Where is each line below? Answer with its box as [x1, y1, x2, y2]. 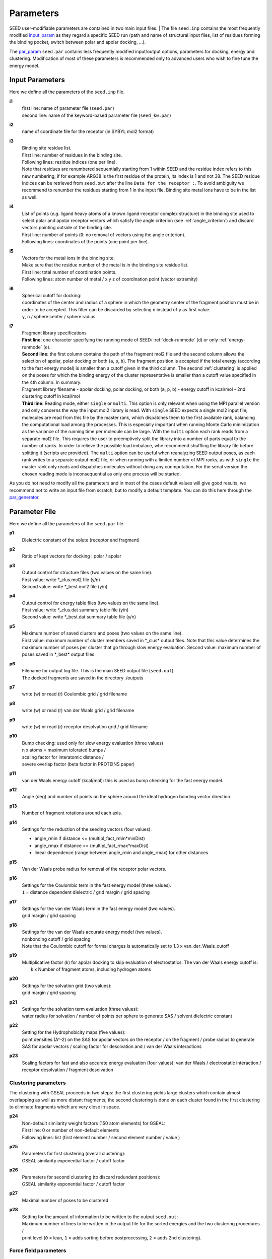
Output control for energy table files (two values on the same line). [22, 600, 160, 606]
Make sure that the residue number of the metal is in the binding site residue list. [22, 262, 189, 268]
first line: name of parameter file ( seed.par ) [22, 105, 114, 111]
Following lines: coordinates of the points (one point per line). [22, 239, 149, 245]
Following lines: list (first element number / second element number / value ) [22, 1134, 180, 1140]
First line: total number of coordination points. [22, 269, 117, 275]
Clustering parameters [9, 1079, 66, 1086]
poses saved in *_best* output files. [22, 651, 96, 657]
